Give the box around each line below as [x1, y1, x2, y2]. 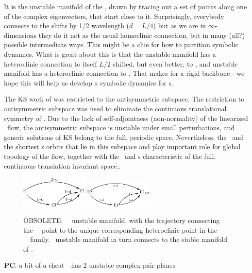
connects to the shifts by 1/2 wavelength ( [4, 20, 130, 31]
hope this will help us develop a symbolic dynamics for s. [4, 77, 173, 87]
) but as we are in [153, 20, 206, 31]
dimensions [4, 30, 37, 40]
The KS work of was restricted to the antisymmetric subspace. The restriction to [4, 94, 245, 104]
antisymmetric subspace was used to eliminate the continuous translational [4, 103, 227, 113]
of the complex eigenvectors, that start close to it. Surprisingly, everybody [4, 11, 224, 21]
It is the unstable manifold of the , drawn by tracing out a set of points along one [4, 1, 247, 11]
